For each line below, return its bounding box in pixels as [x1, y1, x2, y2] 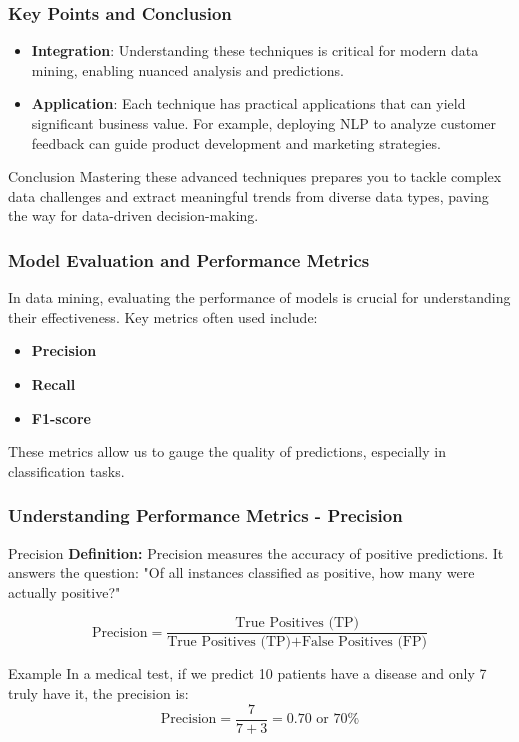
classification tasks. [8, 460, 125, 481]
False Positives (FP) [301, 635, 427, 650]
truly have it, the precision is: [8, 683, 189, 703]
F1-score [31, 407, 91, 428]
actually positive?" [8, 581, 121, 602]
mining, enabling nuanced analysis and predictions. [31, 59, 345, 80]
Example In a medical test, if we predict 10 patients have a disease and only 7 [8, 663, 487, 684]
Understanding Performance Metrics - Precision [8, 503, 403, 528]
